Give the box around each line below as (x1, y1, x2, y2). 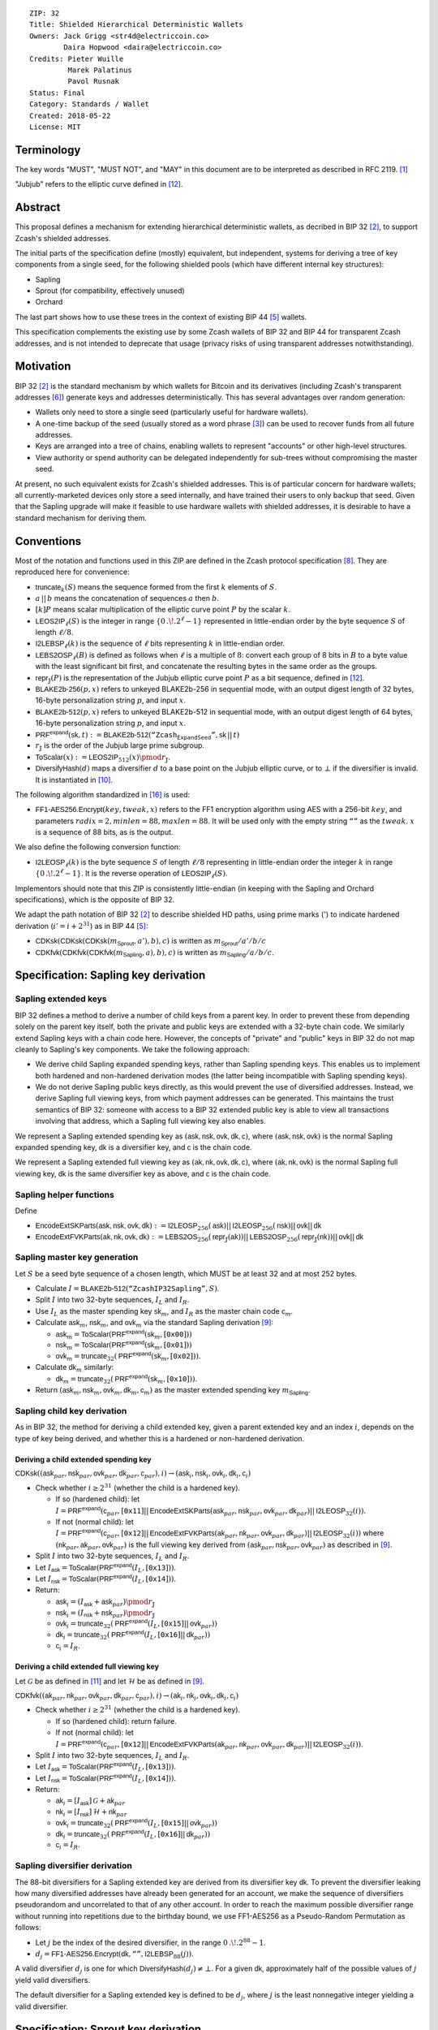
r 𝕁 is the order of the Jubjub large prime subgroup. (35, 741, 205, 753)
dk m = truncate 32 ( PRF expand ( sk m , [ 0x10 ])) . (55, 1373, 198, 1385)
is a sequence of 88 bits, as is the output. (35, 827, 174, 837)
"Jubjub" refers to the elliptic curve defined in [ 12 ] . (15, 179, 183, 189)
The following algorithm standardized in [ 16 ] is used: (15, 789, 191, 799)
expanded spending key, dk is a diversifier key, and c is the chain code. (15, 1142, 252, 1152)
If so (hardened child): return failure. (55, 1716, 178, 1726)
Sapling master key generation (15, 1251, 139, 1263)
